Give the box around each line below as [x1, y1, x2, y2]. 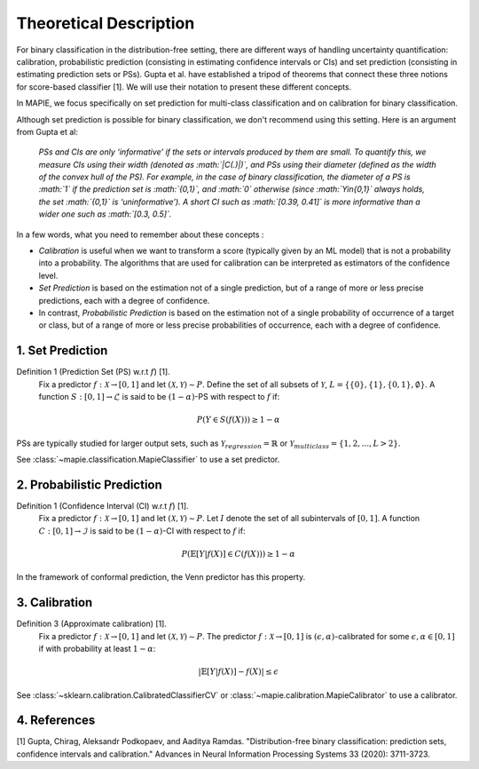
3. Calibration [16, 595, 93, 610]
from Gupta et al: [16, 126, 79, 137]
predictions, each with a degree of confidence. [38, 295, 210, 305]
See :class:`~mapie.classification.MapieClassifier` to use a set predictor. [16, 454, 280, 465]
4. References [16, 713, 96, 728]
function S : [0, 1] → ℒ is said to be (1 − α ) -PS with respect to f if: [38, 392, 280, 402]
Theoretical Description [16, 13, 195, 33]
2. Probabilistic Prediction [16, 477, 163, 492]
